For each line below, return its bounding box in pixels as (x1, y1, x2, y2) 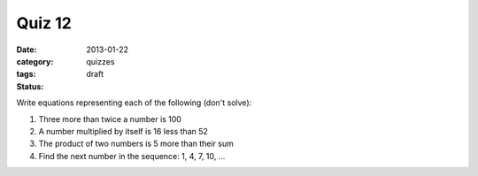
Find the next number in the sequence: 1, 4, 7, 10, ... (38, 150, 226, 161)
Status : (16, 80, 44, 92)
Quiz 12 (16, 13, 73, 33)
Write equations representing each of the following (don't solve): (16, 97, 252, 108)
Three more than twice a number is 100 (38, 113, 181, 124)
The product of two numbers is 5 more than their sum (38, 138, 235, 149)
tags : (16, 69, 36, 80)
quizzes (86, 56, 115, 66)
